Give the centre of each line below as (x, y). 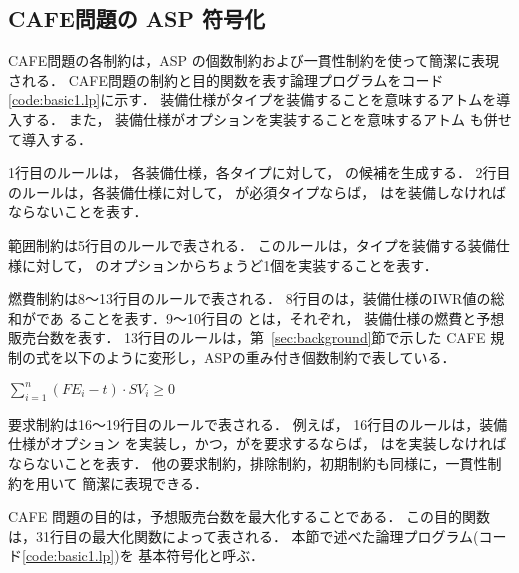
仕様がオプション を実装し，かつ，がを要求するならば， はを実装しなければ (257, 443)
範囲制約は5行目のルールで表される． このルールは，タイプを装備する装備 (252, 244)
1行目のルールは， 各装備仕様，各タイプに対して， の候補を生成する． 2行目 (259, 172)
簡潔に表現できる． (145, 482)
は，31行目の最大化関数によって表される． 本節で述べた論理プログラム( (243, 535)
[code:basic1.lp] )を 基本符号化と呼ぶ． (143, 555)
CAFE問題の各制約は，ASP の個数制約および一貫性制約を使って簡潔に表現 (254, 60)
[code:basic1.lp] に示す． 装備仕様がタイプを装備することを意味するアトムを (252, 99)
